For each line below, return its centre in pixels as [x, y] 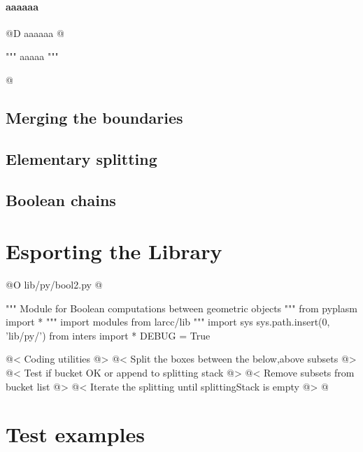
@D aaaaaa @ [35, 32]
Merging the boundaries [94, 117]
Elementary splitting [81, 158]
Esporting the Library [114, 251]
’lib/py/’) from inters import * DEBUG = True [108, 335]
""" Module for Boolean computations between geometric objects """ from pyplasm [181, 308]
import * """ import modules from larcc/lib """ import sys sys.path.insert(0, [168, 322]
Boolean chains [61, 199]
